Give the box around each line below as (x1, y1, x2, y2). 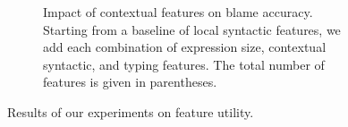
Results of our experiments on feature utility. (7, 102, 254, 121)
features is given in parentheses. (43, 72, 217, 91)
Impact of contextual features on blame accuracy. (43, 3, 313, 21)
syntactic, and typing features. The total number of (43, 55, 325, 73)
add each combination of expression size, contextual (43, 38, 327, 56)
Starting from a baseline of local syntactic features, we (43, 20, 341, 38)
